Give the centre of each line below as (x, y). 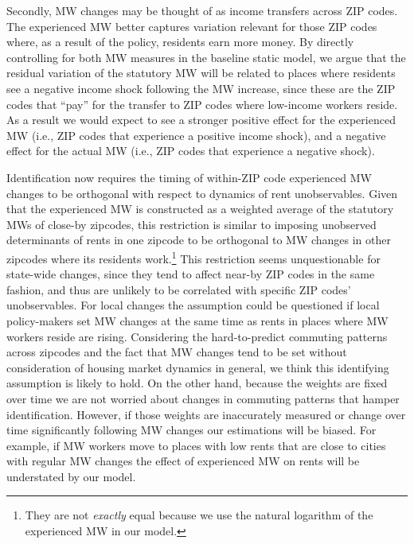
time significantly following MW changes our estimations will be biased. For (191, 430)
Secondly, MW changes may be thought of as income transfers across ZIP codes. (202, 10)
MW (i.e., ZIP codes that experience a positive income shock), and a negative (196, 135)
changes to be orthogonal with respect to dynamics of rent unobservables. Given (202, 193)
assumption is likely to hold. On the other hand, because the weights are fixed (197, 383)
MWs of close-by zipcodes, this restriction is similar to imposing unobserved (191, 224)
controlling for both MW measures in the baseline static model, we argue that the (206, 57)
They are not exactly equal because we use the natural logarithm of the (199, 515)
